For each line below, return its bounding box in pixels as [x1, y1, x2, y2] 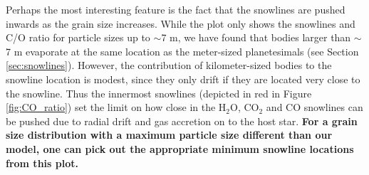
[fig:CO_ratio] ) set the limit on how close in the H [6, 100, 227, 115]
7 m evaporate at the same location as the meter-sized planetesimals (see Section [6, 43, 359, 58]
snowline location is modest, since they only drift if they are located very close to [6, 71, 360, 86]
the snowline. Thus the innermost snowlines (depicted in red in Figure [6, 85, 312, 100]
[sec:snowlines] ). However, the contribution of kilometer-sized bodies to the [6, 58, 332, 73]
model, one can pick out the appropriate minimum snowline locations [6, 141, 354, 156]
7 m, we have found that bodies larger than [161, 30, 351, 45]
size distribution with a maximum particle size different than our [6, 127, 333, 142]
